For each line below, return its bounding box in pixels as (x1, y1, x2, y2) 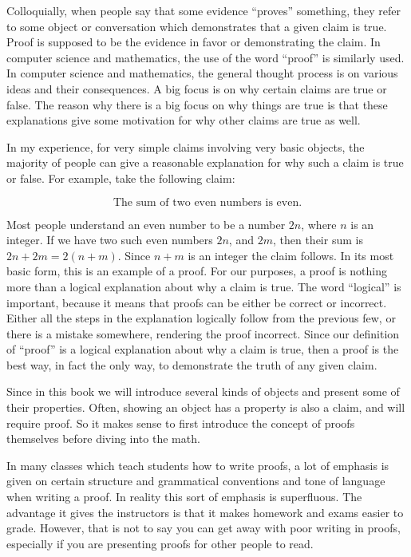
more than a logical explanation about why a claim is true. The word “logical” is (6, 278, 401, 294)
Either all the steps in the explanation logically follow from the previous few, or (6, 310, 396, 326)
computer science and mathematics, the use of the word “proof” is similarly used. (6, 49, 405, 65)
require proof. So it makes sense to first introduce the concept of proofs (6, 414, 355, 431)
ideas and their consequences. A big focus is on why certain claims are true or (6, 80, 387, 97)
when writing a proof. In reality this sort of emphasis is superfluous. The (6, 488, 362, 505)
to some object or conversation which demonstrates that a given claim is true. (6, 18, 387, 34)
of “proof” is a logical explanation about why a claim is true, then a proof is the (6, 341, 399, 358)
